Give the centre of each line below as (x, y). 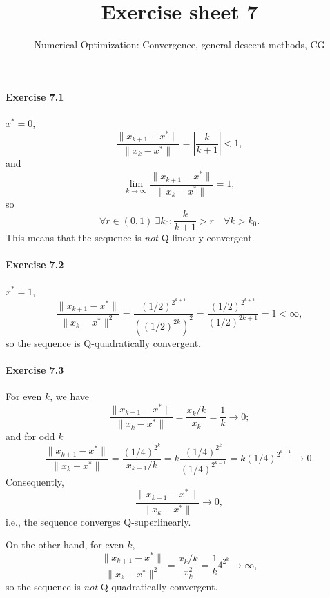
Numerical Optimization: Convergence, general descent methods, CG (179, 44)
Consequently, (35, 481)
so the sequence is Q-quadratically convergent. (104, 342)
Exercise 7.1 (35, 96)
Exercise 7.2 (35, 265)
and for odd (30, 436)
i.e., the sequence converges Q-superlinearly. (98, 521)
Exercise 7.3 (35, 369)
